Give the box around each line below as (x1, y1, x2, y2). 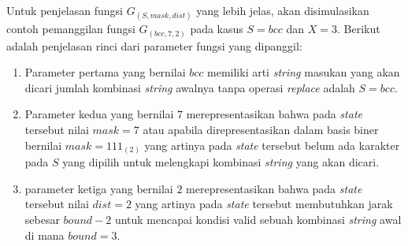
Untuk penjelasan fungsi (6, 2, 123, 18)
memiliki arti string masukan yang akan (207, 64, 400, 80)
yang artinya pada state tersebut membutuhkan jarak (135, 196, 393, 212)
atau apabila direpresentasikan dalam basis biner (143, 121, 379, 138)
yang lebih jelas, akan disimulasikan (196, 2, 369, 18)
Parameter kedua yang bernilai (24, 106, 174, 122)
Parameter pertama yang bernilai (24, 64, 186, 80)
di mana (24, 226, 65, 243)
